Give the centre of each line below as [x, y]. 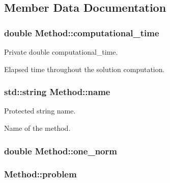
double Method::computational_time [82, 32]
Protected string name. [40, 111]
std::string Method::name [57, 92]
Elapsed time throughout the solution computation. [84, 69]
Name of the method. [37, 128]
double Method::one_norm [61, 151]
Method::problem [40, 174]
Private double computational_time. [61, 52]
